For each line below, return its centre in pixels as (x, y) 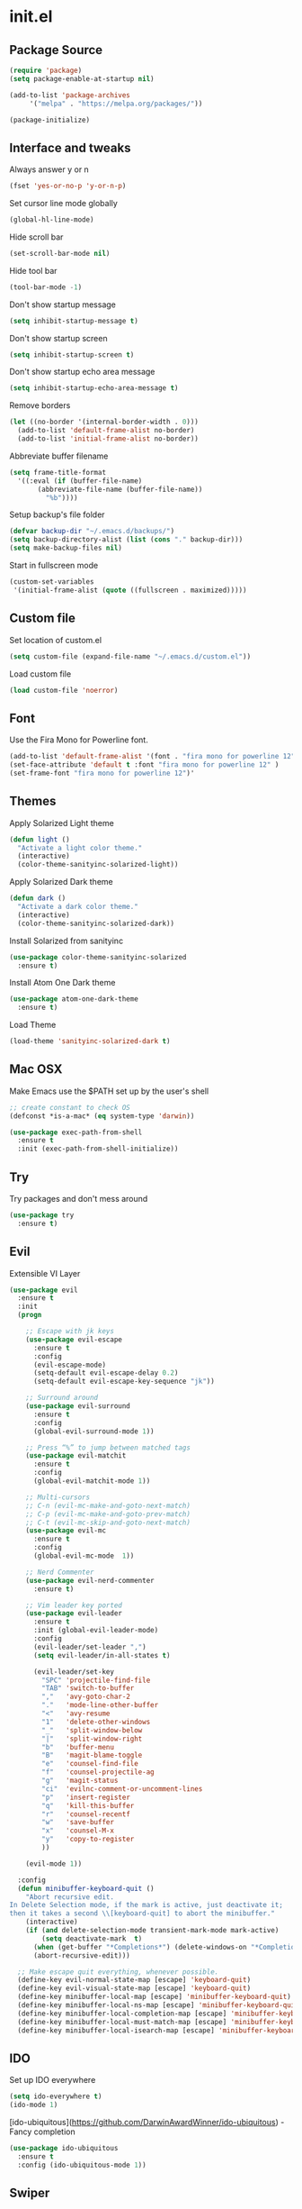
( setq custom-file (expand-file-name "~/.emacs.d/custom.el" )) (130, 656)
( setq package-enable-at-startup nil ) (82, 78)
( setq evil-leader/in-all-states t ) (102, 1655)
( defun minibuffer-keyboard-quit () (86, 1888)
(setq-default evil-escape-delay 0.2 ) (106, 1373)
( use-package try (42, 1215)
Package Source (56, 50)
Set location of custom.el (55, 640)
